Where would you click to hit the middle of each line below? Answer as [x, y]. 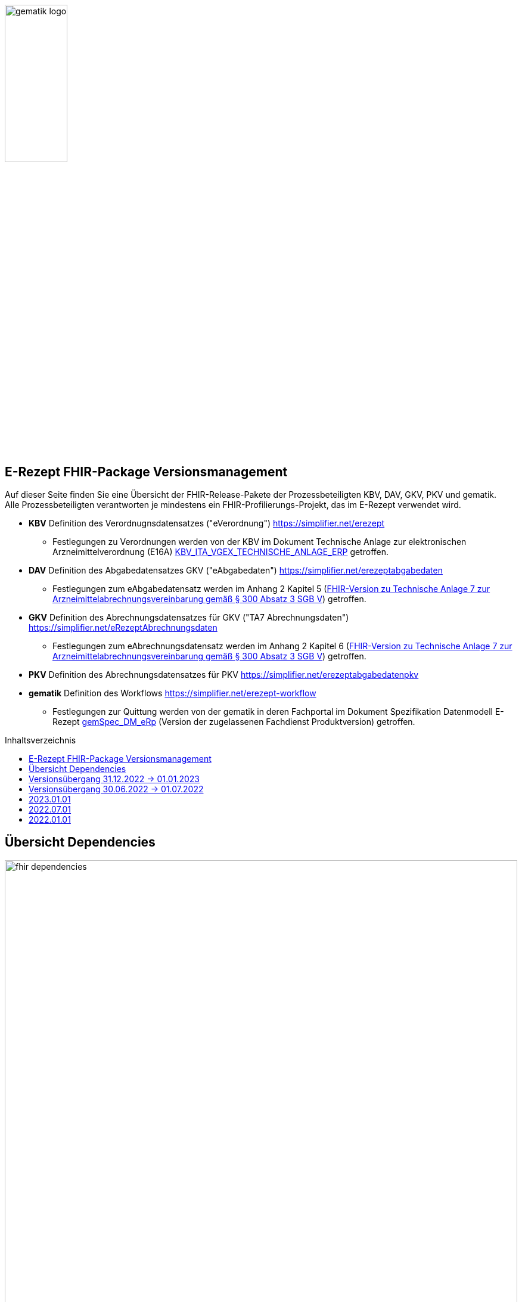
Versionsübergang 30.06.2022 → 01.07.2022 [116, 789]
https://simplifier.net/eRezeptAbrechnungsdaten [123, 628]
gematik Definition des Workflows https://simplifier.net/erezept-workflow [173, 693]
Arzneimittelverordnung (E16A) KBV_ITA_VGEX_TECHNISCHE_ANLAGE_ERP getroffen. [221, 552]
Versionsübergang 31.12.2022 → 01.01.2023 [114, 779]
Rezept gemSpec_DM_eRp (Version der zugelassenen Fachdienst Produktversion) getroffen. [234, 722]
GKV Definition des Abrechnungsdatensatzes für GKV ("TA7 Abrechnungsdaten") [189, 618]
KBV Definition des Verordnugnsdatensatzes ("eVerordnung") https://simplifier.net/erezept [207, 523]
